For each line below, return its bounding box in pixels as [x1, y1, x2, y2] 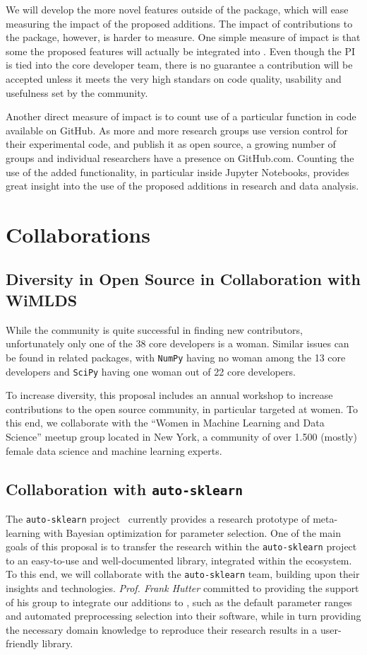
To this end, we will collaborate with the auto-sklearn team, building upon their [6, 567, 360, 581]
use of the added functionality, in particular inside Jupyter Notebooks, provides [6, 164, 349, 179]
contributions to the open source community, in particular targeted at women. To [6, 401, 358, 416]
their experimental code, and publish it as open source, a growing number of [6, 137, 336, 151]
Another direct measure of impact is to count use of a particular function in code [6, 109, 356, 124]
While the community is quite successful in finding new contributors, [6, 322, 303, 337]
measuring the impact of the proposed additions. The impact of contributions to [6, 16, 353, 30]
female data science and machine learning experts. [6, 443, 222, 458]
